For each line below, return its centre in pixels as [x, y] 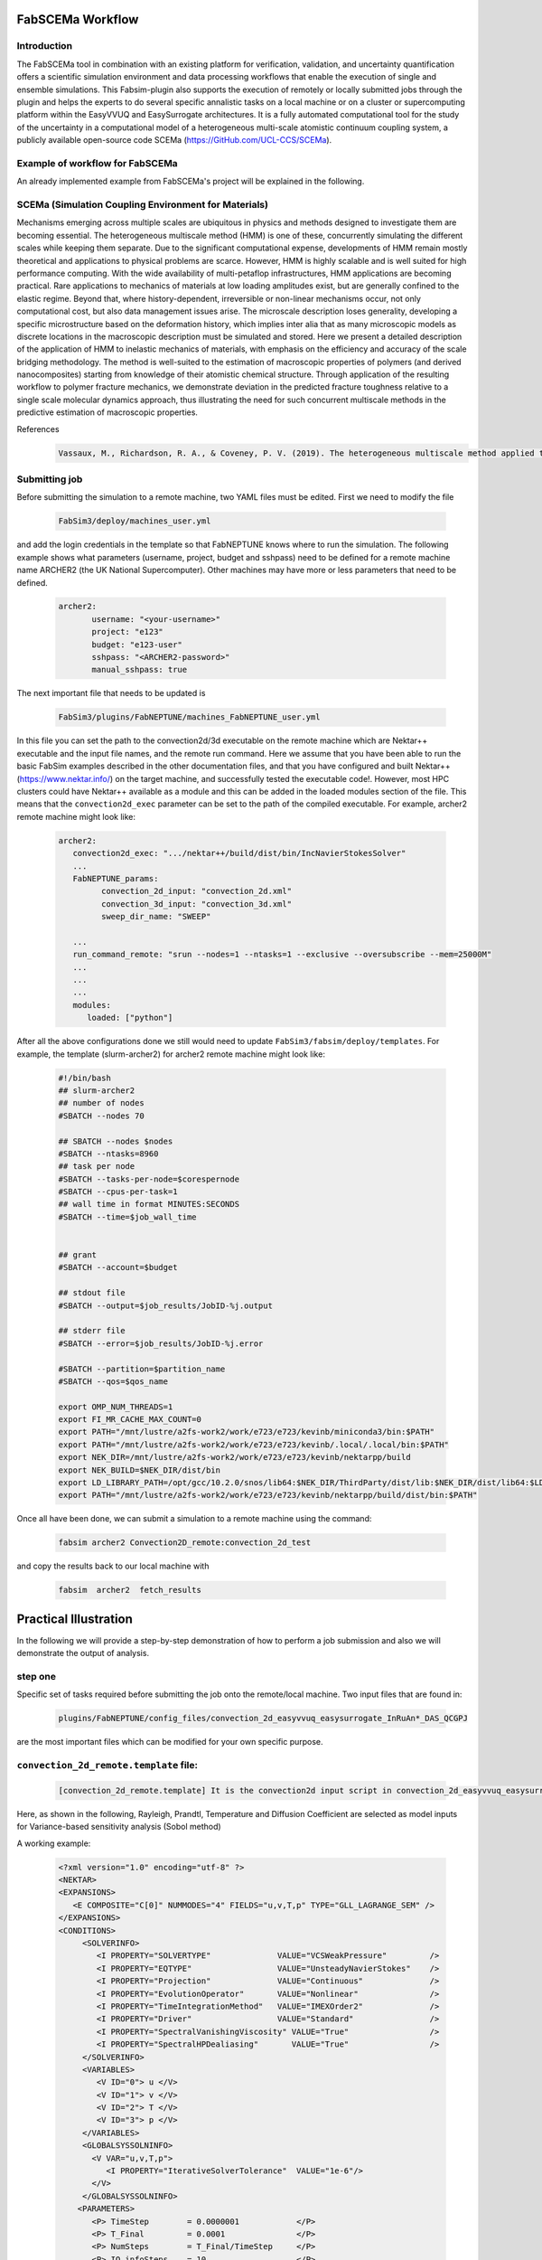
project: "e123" [128, 632]
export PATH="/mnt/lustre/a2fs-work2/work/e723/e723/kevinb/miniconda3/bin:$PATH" [247, 1432]
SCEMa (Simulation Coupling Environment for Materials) [142, 205]
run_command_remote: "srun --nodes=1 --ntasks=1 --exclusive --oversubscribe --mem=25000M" [282, 955]
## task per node [97, 1167]
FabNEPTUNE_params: [116, 878]
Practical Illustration [75, 1619]
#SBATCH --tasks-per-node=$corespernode [149, 1179]
